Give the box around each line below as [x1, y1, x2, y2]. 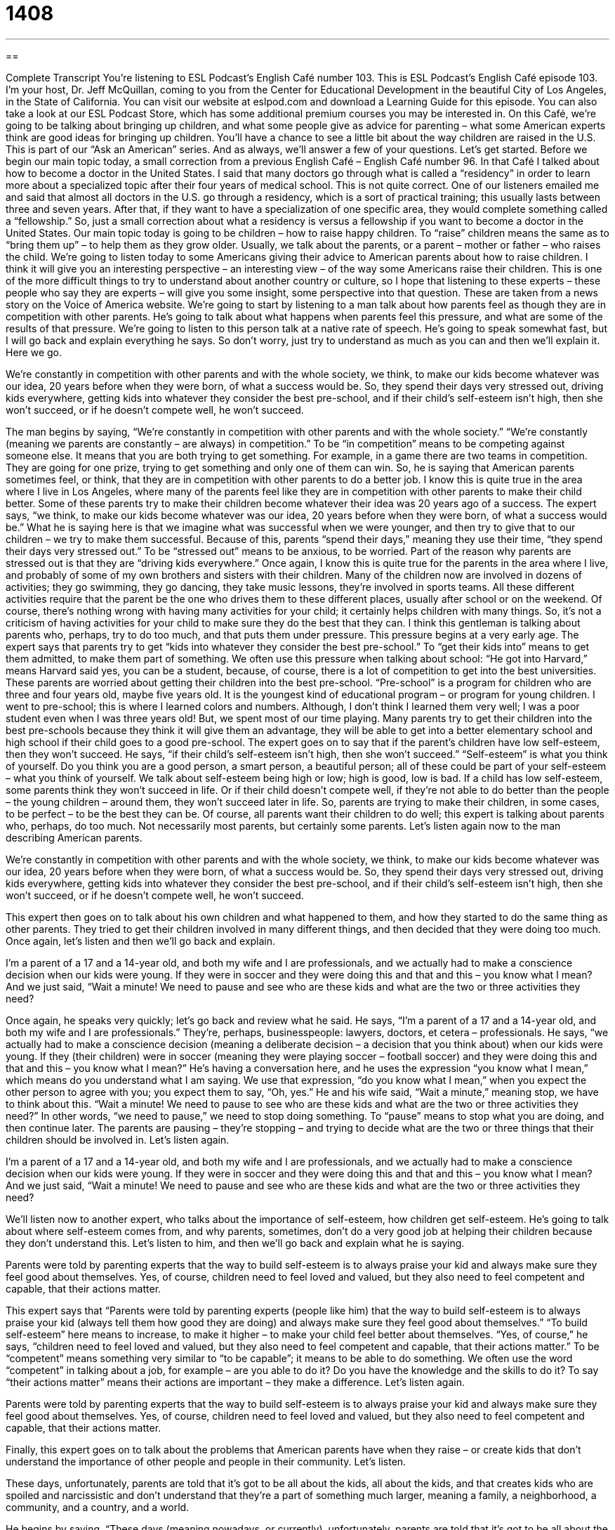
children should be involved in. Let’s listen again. [6, 1133, 230, 1146]
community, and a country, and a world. [6, 1500, 190, 1513]
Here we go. [6, 346, 62, 358]
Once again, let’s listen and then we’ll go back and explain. [6, 934, 276, 947]
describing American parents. [6, 831, 143, 844]
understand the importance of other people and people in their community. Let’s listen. [6, 1455, 406, 1467]
